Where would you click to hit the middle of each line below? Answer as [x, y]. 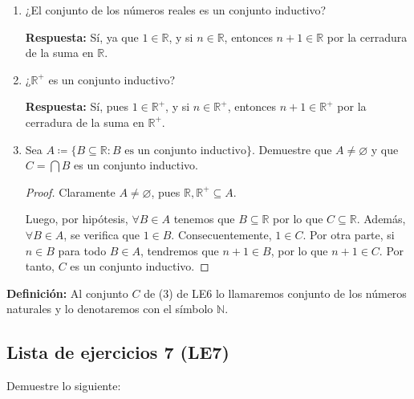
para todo [82, 250]
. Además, [381, 219]
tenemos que [204, 219]
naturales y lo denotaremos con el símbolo [110, 309]
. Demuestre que [292, 149]
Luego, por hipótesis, [77, 219]
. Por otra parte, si [349, 234]
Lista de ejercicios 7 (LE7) [118, 352]
